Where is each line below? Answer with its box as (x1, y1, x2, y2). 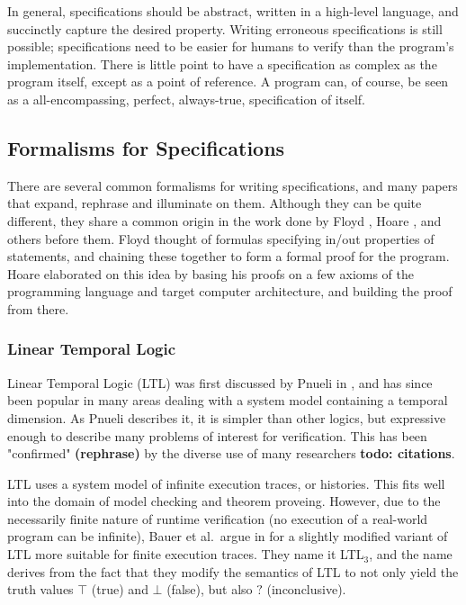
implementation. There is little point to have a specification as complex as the (7, 54, 437, 73)
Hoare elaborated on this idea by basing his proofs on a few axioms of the (7, 264, 415, 283)
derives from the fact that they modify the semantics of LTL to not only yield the (7, 562, 459, 581)
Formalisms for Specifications (7, 133, 285, 161)
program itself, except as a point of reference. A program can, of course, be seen (7, 72, 449, 91)
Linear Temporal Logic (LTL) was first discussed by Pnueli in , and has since (7, 373, 433, 392)
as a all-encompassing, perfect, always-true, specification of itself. (7, 89, 365, 108)
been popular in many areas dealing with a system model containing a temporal (7, 391, 448, 410)
